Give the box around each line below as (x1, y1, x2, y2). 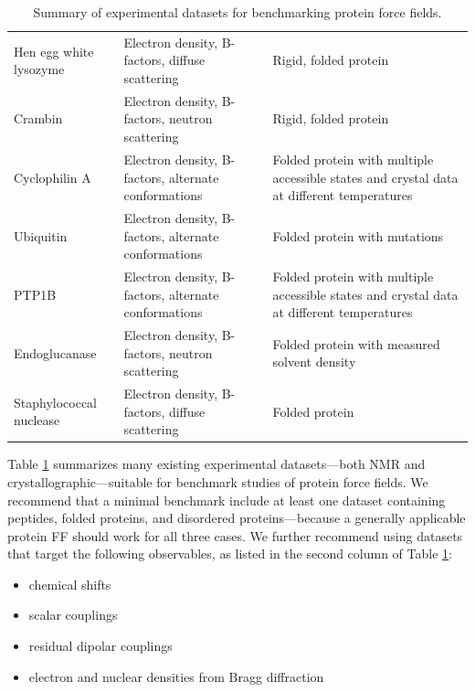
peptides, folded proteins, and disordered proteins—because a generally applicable (7, 508, 466, 527)
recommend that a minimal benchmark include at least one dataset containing (7, 490, 446, 509)
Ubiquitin (14, 226, 68, 245)
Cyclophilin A (14, 167, 91, 186)
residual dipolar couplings (28, 636, 173, 655)
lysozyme (14, 59, 65, 79)
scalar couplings (28, 605, 118, 624)
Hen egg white (14, 41, 94, 60)
